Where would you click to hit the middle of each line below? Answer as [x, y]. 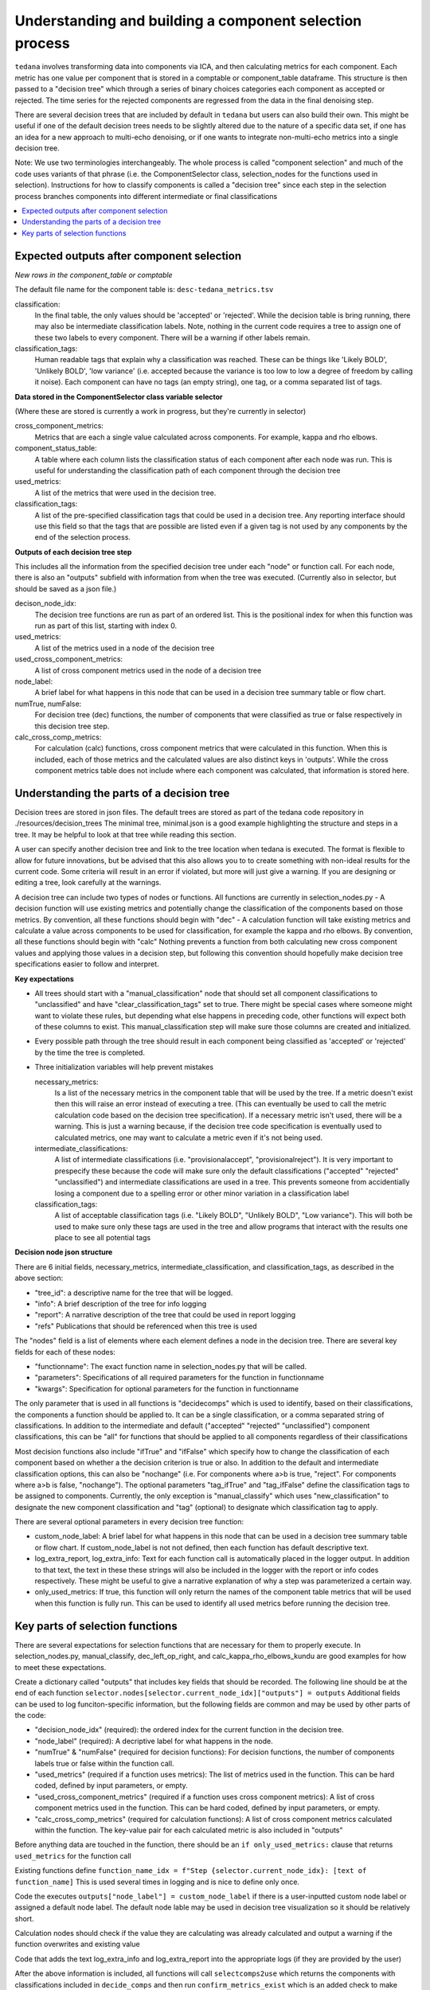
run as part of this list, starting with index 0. [106, 626]
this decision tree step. [72, 726]
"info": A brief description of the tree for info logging [121, 1304]
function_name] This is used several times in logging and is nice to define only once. [157, 1882]
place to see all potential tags [103, 1238]
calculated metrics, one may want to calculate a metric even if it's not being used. [188, 1137]
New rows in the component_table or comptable [94, 275]
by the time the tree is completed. [90, 1052]
